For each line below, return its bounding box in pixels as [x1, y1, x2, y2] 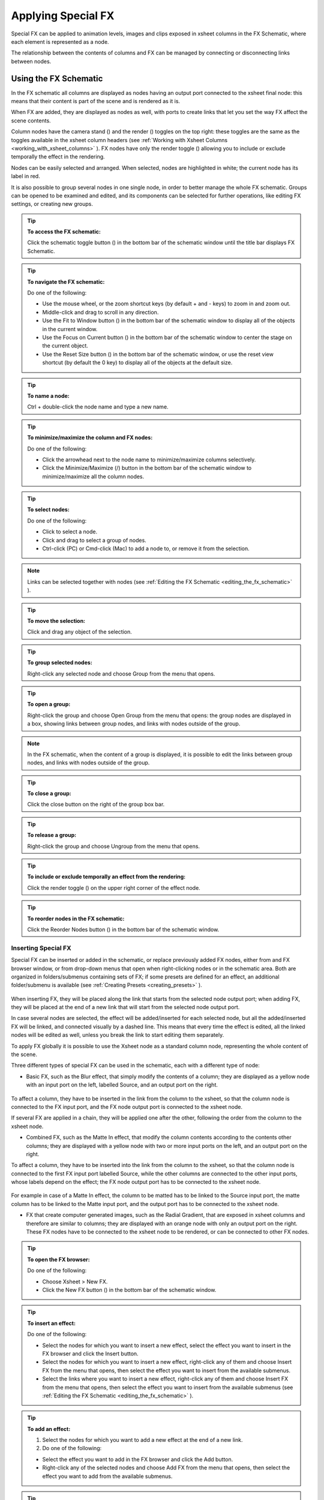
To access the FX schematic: [27, 228, 101, 235]
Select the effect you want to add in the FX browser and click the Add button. [42, 1456, 233, 1463]
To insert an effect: [27, 1319, 76, 1327]
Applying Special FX [11, 9, 115, 22]
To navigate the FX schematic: [27, 278, 105, 285]
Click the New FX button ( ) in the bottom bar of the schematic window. [42, 1286, 217, 1293]
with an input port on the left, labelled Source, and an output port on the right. [26, 1081, 218, 1088]
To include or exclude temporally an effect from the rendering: [27, 873, 186, 880]
